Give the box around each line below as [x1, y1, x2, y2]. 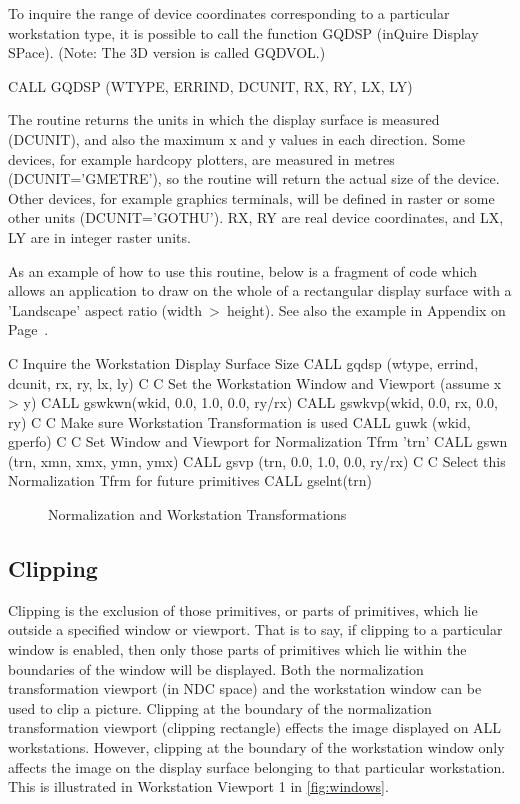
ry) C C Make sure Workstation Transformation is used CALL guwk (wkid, [8, 411, 471, 432]
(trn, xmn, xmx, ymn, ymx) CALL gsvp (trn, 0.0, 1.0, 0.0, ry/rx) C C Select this [8, 450, 506, 471]
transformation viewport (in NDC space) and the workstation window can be [8, 678, 482, 699]
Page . [8, 319, 49, 340]
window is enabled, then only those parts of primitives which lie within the [8, 639, 467, 660]
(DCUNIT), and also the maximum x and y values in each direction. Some [8, 128, 465, 149]
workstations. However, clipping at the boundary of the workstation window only [8, 737, 505, 758]
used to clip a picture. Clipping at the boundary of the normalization [8, 697, 432, 718]
